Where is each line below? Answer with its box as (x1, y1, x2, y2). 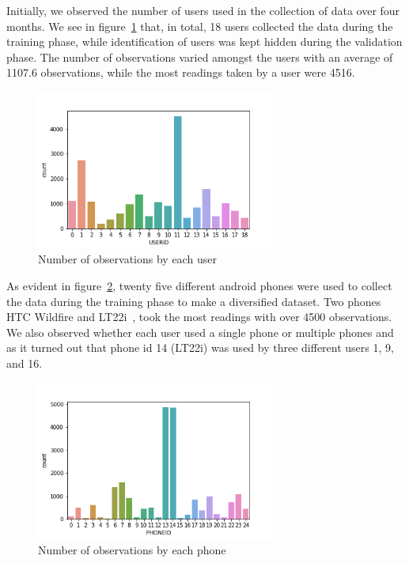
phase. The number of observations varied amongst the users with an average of (6, 48, 393, 65)
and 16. (6, 354, 43, 371)
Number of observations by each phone (38, 542, 226, 558)
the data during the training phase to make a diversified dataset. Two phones (6, 293, 381, 309)
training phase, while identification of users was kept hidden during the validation (6, 33, 403, 50)
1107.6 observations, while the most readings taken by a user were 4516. (6, 64, 355, 81)
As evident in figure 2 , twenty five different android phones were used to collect (6, 278, 392, 294)
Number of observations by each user (38, 251, 217, 267)
